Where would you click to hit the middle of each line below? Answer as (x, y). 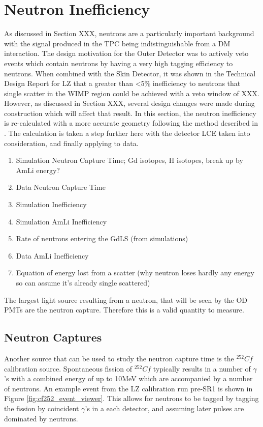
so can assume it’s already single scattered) (83, 282)
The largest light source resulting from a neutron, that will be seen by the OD (126, 300)
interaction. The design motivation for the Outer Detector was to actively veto (126, 53)
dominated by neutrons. (41, 418)
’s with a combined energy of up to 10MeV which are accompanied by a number (128, 378)
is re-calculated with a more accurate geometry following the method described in (131, 123)
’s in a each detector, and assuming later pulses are (165, 408)
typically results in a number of (202, 368)
